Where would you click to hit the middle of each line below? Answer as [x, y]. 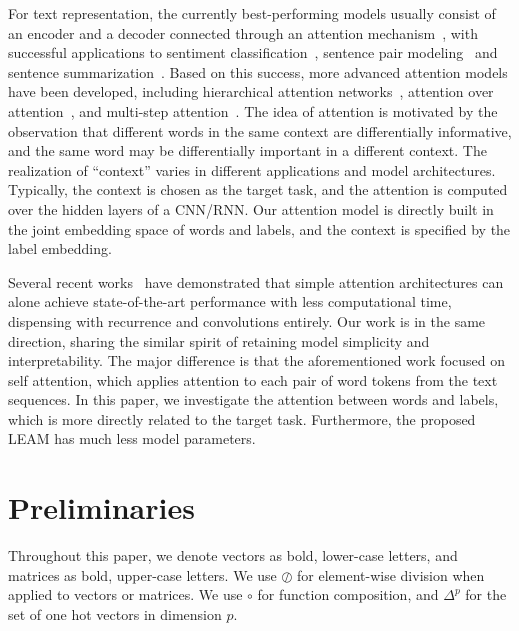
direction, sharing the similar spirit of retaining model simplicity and [219, 340]
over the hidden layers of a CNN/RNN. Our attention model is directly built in [251, 208]
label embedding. [60, 248]
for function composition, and [348, 594]
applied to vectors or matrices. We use [125, 594]
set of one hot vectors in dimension [115, 613]
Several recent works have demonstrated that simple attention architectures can [256, 281]
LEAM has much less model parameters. [132, 438]
